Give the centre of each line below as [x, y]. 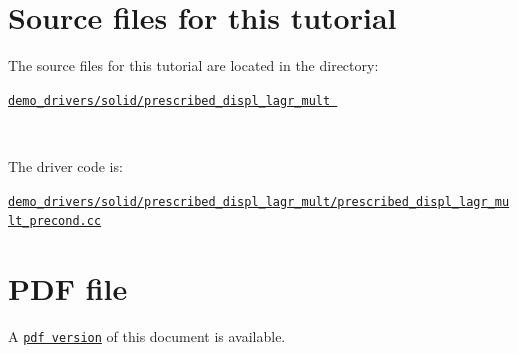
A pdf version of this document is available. [147, 336]
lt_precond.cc [55, 221]
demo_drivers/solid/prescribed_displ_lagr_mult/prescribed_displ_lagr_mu [259, 201]
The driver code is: [65, 165]
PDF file [68, 288]
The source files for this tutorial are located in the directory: [193, 65]
